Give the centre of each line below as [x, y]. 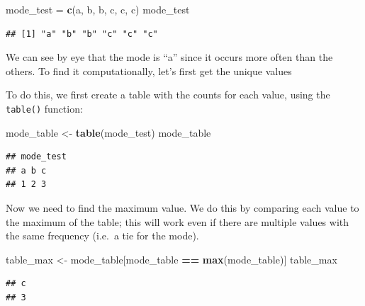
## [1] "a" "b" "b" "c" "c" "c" [82, 34]
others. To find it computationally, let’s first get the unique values [149, 70]
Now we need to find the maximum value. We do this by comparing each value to [182, 208]
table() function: [44, 108]
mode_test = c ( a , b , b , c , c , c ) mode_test [98, 9]
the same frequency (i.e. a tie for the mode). [102, 236]
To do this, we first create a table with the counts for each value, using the [168, 95]
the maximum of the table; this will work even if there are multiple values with [178, 221]
